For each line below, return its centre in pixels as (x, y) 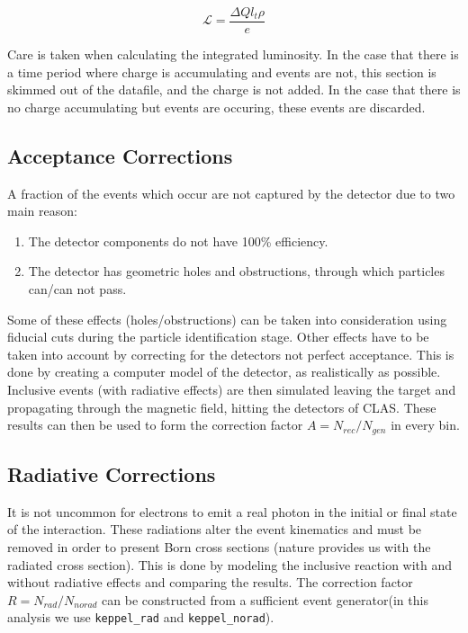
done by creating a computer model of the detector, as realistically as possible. (224, 372)
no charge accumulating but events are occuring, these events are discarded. (216, 107)
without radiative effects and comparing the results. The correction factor (210, 582)
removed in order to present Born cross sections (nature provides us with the (219, 547)
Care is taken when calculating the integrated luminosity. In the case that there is (233, 54)
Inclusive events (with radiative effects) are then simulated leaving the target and (232, 389)
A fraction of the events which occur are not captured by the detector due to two (231, 193)
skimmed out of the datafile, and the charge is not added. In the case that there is (234, 89)
